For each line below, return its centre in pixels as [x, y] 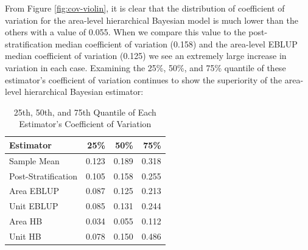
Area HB [26, 221]
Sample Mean [34, 160]
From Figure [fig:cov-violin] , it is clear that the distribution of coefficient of [145, 8]
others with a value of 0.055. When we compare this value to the [125, 32]
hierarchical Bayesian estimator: [84, 92]
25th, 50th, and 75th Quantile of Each [85, 112]
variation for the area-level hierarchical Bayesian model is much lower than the [152, 20]
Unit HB [25, 236]
